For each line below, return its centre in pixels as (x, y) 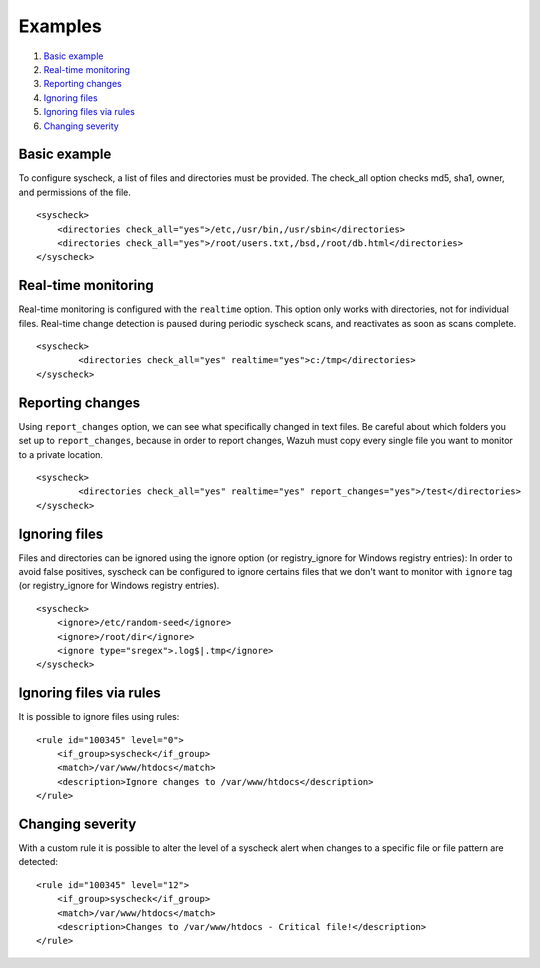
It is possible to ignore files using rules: (99, 717)
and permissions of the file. (75, 192)
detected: (38, 862)
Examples (60, 26)
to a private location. (61, 454)
